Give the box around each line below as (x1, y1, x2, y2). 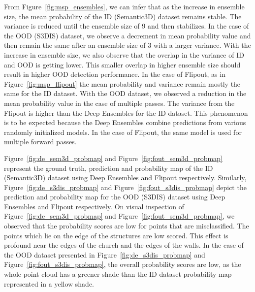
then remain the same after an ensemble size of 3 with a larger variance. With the (4, 40, 251, 50)
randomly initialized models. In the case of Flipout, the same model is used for (4, 127, 242, 137)
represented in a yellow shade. (4, 278, 94, 289)
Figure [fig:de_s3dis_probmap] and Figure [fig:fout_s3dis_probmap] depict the (4, 182, 247, 192)
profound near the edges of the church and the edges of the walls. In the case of (4, 240, 244, 250)
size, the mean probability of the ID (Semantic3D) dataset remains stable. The (4, 11, 242, 21)
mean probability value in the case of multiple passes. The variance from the (4, 97, 235, 108)
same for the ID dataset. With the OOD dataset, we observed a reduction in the (4, 88, 247, 98)
